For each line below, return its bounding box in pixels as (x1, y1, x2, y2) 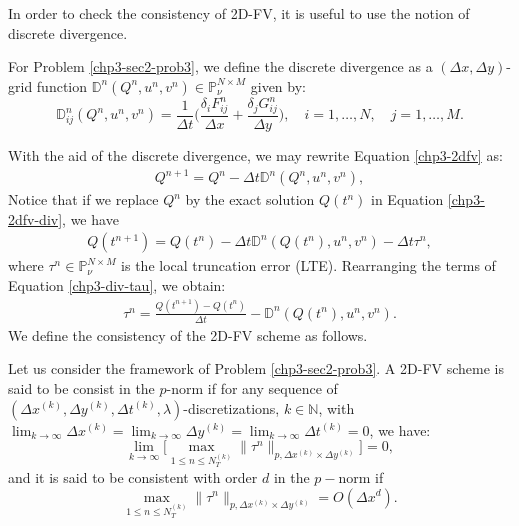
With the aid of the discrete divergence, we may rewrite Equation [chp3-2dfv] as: (8, 145, 503, 166)
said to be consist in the (8, 377, 155, 398)
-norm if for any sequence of (166, 377, 338, 398)
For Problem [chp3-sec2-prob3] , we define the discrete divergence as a (8, 56, 433, 77)
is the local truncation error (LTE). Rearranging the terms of (121, 255, 496, 276)
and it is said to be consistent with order (8, 466, 258, 487)
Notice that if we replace (8, 189, 159, 210)
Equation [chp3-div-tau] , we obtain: (8, 274, 226, 295)
